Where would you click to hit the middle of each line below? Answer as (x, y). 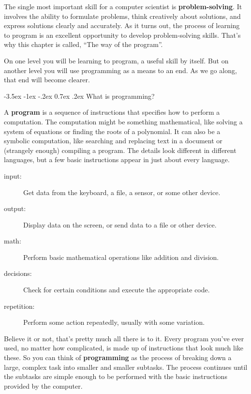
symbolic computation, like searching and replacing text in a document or (113, 141)
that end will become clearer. (47, 80)
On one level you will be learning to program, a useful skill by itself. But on (116, 60)
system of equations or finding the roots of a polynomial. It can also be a (112, 131)
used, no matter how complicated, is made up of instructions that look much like (124, 348)
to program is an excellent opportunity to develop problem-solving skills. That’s (122, 35)
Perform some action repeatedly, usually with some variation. (114, 322)
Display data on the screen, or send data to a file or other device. (120, 224)
